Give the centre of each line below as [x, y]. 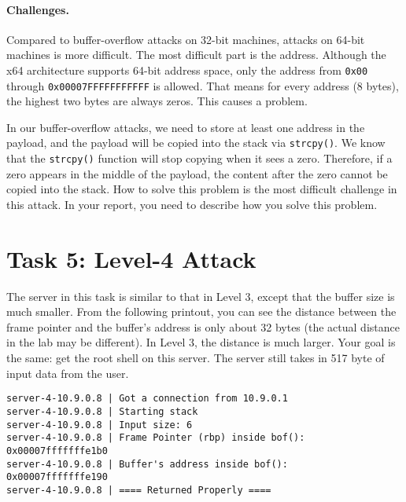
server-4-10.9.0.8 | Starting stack [102, 411]
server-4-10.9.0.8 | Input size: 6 [100, 425]
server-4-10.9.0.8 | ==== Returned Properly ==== [139, 490]
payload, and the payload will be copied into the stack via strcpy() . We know [196, 143]
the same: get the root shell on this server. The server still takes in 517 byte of [196, 358]
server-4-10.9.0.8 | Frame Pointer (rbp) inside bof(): [156, 438]
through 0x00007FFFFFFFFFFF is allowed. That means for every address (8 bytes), [203, 85]
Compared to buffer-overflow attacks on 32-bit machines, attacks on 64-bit [186, 39]
